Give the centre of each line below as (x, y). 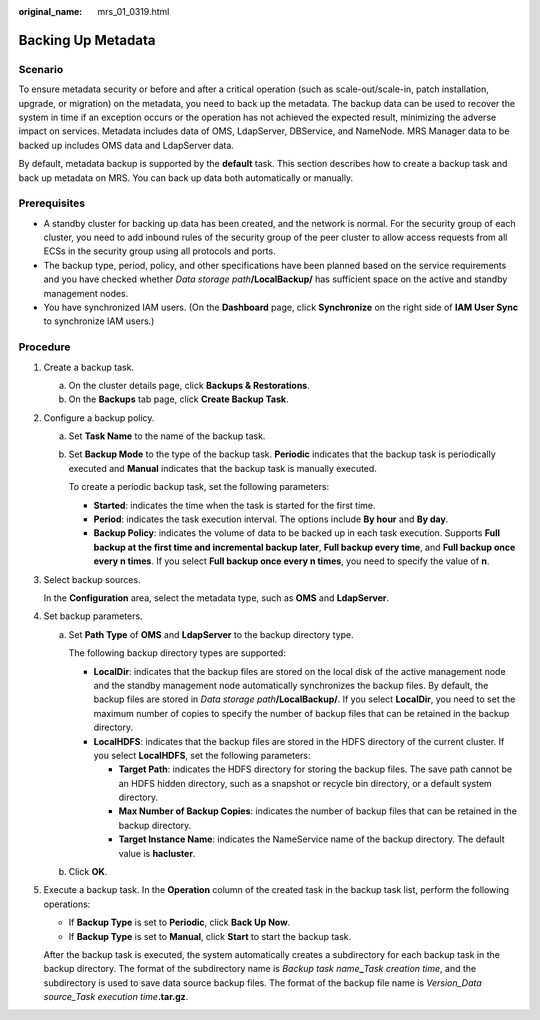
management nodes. (86, 293)
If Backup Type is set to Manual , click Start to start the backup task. (210, 936)
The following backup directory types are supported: (177, 653)
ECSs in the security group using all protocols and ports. (159, 251)
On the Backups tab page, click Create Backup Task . (178, 399)
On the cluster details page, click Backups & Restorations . (189, 385)
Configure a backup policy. (99, 417)
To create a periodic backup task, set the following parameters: (199, 487)
